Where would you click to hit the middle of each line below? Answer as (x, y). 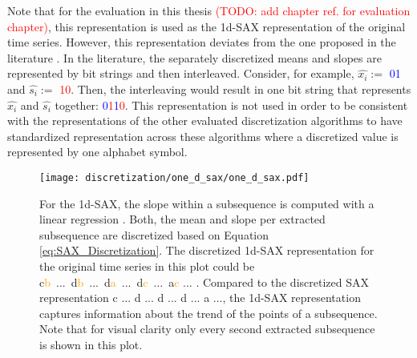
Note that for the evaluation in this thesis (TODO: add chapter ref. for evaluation (209, 10)
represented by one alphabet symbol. (97, 152)
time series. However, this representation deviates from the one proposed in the (202, 42)
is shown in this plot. (91, 344)
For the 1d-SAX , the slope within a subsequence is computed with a (207, 203)
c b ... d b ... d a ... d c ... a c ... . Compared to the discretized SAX (204, 282)
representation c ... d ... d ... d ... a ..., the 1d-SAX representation (200, 298)
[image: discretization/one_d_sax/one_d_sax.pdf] (174, 177)
